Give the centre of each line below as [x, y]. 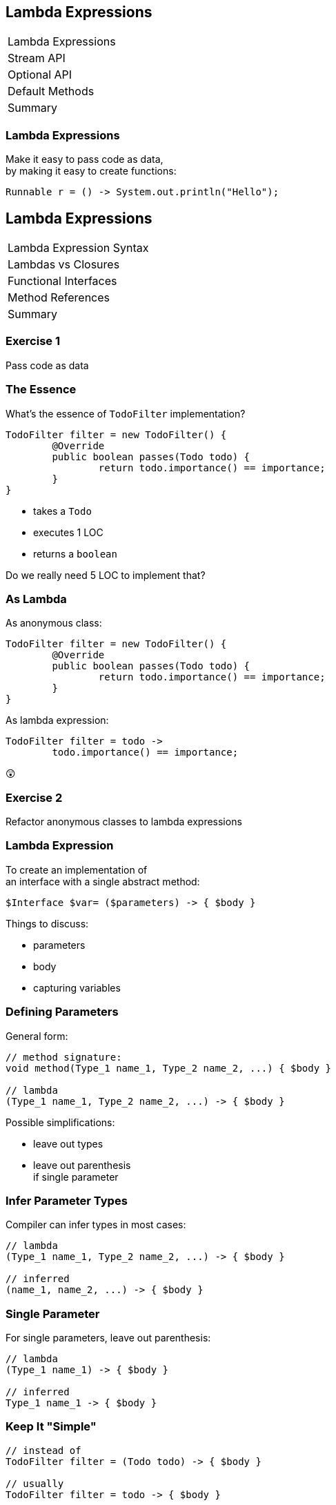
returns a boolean [75, 553]
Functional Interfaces [62, 281]
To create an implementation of [77, 869]
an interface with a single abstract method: [103, 881]
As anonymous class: [54, 623]
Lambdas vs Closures [64, 265]
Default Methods [51, 91]
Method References [59, 298]
